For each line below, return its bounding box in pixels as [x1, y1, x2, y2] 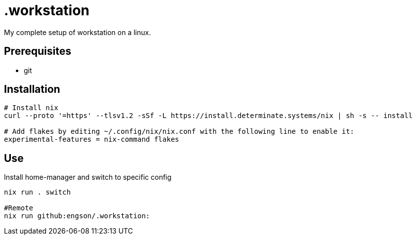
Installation [4, 83, 60, 96]
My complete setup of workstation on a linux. [4, 28, 151, 37]
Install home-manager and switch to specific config [4, 173, 172, 182]
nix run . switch [4, 188, 71, 197]
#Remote [4, 204, 34, 212]
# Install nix [4, 104, 58, 112]
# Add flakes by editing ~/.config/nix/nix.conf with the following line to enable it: [4, 127, 355, 136]
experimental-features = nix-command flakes [4, 135, 180, 144]
